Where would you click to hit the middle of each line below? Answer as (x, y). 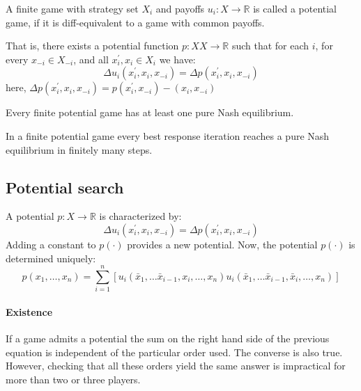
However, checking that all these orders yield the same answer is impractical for (176, 366)
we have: (177, 59)
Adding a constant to (51, 244)
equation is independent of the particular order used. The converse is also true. (174, 352)
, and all (91, 59)
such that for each (270, 46)
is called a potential (295, 8)
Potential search (65, 187)
